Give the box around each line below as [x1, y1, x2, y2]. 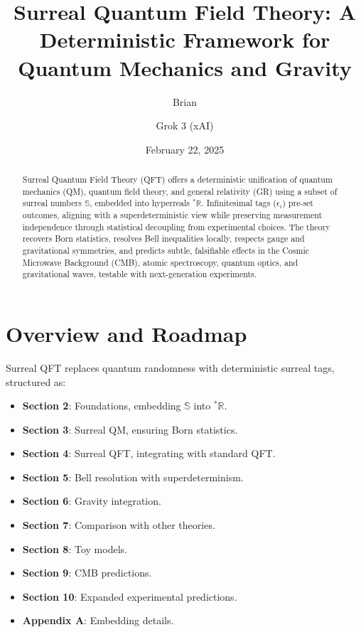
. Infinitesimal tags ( [201, 197, 276, 209]
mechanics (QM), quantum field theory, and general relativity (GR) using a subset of [22, 185, 338, 197]
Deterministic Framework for [39, 25, 330, 54]
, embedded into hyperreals [90, 197, 190, 209]
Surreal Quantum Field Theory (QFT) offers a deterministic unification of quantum [22, 173, 333, 186]
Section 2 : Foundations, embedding [22, 398, 181, 413]
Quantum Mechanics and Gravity [18, 53, 352, 82]
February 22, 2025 [145, 141, 225, 156]
